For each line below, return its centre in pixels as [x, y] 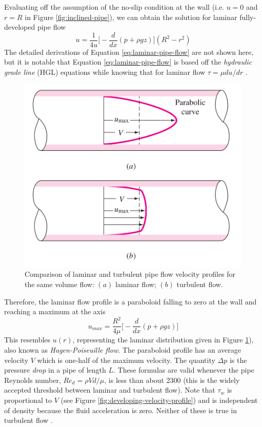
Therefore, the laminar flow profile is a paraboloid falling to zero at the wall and [130, 301]
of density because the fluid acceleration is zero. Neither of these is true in [120, 410]
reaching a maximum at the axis [55, 311]
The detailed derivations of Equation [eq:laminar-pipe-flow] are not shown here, [129, 52]
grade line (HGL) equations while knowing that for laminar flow [105, 72]
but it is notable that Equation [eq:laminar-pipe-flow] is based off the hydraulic [128, 62]
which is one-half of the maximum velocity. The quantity [126, 360]
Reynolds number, [33, 380]
